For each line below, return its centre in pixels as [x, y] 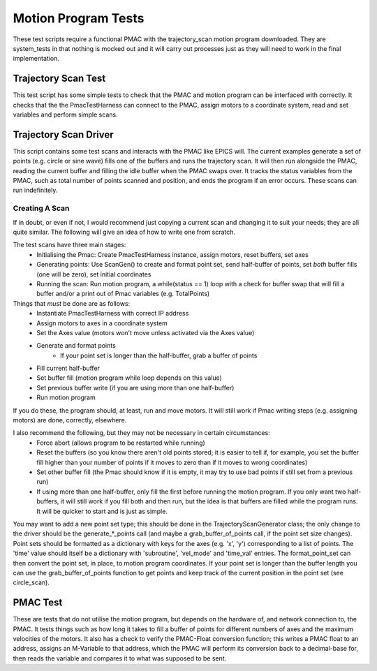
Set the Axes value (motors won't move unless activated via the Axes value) [146, 332]
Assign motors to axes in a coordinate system [102, 323]
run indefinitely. [35, 190]
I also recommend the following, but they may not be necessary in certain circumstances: [141, 433]
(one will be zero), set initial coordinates [94, 274]
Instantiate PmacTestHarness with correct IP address [113, 314]
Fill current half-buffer [68, 368]
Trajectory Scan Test [59, 79]
